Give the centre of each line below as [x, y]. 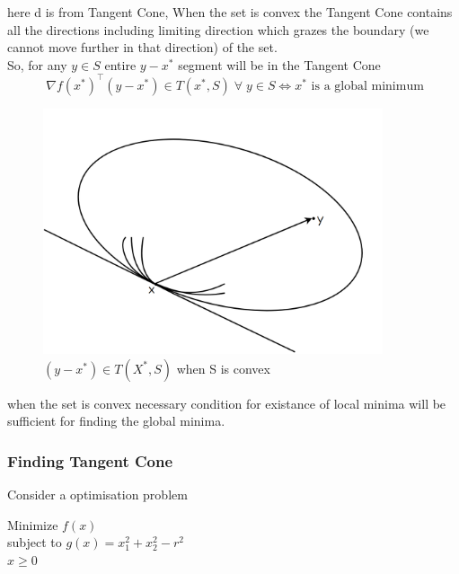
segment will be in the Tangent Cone [279, 64]
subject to [35, 542]
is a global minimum [367, 86]
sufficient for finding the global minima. [116, 421]
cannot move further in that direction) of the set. [142, 47]
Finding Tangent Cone [90, 460]
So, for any [37, 64]
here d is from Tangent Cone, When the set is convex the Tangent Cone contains [230, 12]
